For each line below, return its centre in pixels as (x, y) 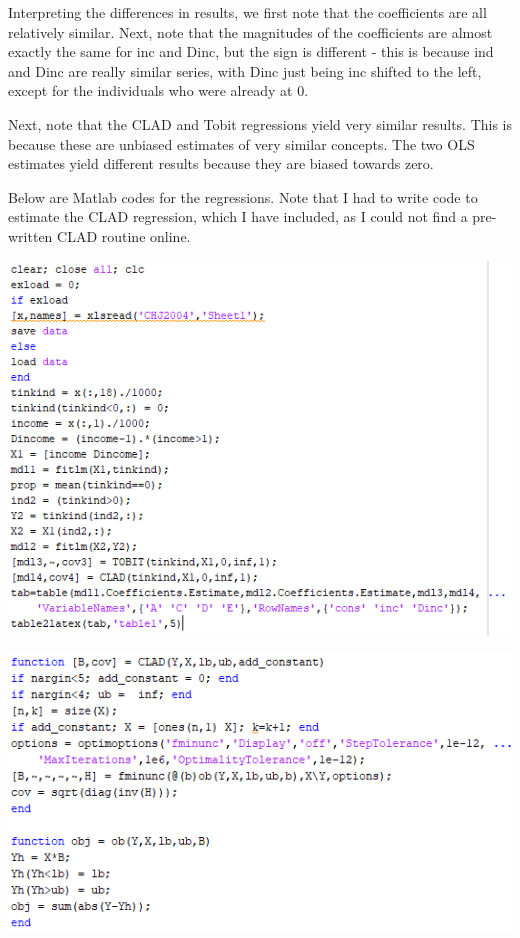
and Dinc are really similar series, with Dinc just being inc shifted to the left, (245, 70)
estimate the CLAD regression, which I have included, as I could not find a (238, 216)
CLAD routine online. (124, 235)
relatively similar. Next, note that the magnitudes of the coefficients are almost (250, 31)
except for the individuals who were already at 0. (158, 90)
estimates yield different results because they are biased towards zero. (221, 163)
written (30, 235)
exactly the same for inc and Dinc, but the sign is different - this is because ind (251, 51)
